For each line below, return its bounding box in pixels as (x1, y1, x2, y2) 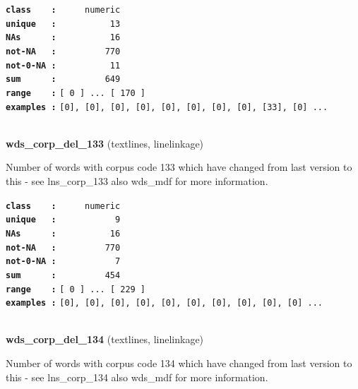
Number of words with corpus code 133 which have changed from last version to (6, 160, 352, 174)
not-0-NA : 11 (6, 60, 121, 71)
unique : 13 (6, 18, 121, 29)
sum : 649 (6, 74, 121, 85)
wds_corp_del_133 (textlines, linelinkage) (6, 136, 204, 150)
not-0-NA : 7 (6, 256, 121, 267)
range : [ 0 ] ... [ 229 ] (6, 284, 146, 294)
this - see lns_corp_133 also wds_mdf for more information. (6, 174, 268, 188)
